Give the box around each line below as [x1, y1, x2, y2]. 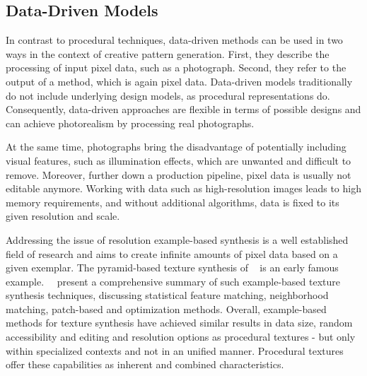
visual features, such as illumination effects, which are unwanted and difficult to [6, 153, 351, 168]
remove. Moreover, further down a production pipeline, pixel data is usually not [6, 167, 351, 182]
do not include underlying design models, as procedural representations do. [6, 88, 330, 102]
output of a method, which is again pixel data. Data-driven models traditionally [6, 74, 353, 88]
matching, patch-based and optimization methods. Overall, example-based [6, 301, 327, 316]
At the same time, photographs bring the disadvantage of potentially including [6, 139, 346, 154]
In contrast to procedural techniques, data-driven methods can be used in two [6, 33, 343, 47]
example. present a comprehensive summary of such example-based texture [6, 274, 340, 288]
